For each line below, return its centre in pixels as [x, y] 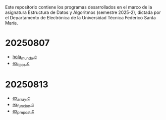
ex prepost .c [23, 112]
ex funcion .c [23, 105]
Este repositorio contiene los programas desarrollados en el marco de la [79, 7]
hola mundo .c [25, 57]
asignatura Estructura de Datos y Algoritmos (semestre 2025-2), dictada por [83, 12]
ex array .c [21, 99]
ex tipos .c [21, 64]
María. [12, 23]
